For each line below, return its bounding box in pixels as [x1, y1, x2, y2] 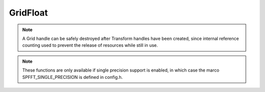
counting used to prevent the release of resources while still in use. [22, 42, 158, 48]
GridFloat [9, 7, 48, 18]
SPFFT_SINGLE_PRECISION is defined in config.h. [22, 74, 123, 80]
